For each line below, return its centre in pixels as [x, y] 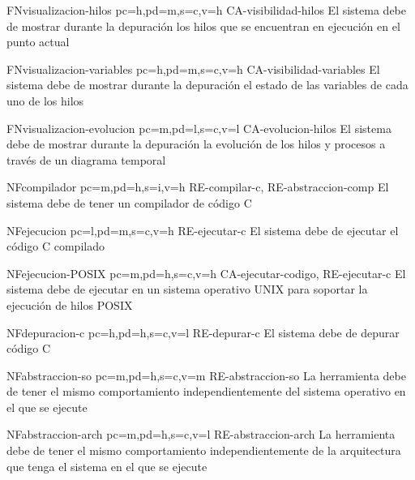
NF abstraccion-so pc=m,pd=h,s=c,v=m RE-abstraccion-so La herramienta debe [206, 375]
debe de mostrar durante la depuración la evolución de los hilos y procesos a [196, 144]
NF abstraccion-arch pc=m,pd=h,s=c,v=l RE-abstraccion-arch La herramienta [201, 434]
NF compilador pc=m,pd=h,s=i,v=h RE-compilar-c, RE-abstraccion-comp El [198, 187]
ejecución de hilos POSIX [70, 304]
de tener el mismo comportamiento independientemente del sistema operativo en [206, 391]
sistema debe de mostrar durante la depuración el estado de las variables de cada [207, 85]
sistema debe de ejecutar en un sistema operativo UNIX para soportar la [187, 289]
